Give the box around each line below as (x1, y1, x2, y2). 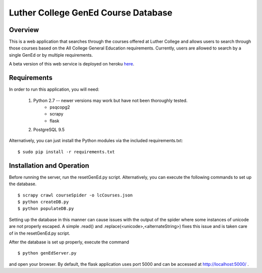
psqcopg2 (49, 104, 70, 110)
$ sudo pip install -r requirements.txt (17, 149, 115, 155)
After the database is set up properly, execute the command (9, 239, 130, 245)
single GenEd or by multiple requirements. (9, 52, 93, 58)
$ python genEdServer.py (17, 250, 77, 256)
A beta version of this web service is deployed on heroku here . (9, 61, 134, 67)
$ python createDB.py (17, 199, 69, 205)
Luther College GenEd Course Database (9, 7, 173, 18)
